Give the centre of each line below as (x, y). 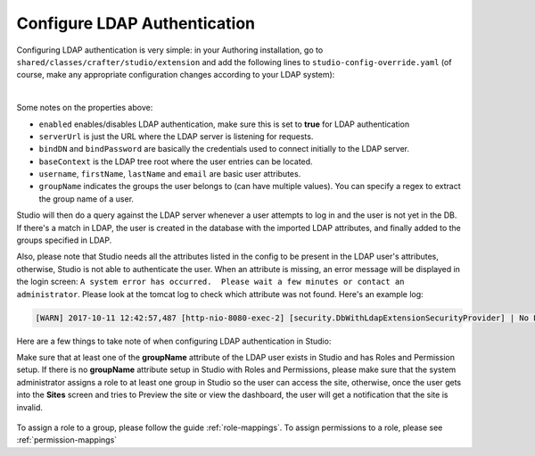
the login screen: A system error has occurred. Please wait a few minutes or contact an (210, 282)
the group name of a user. (86, 199)
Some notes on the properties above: (85, 108)
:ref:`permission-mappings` (67, 440)
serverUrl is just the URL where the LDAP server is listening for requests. (176, 136)
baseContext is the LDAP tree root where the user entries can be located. (176, 162)
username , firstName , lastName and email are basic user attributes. (170, 174)
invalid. (30, 407)
